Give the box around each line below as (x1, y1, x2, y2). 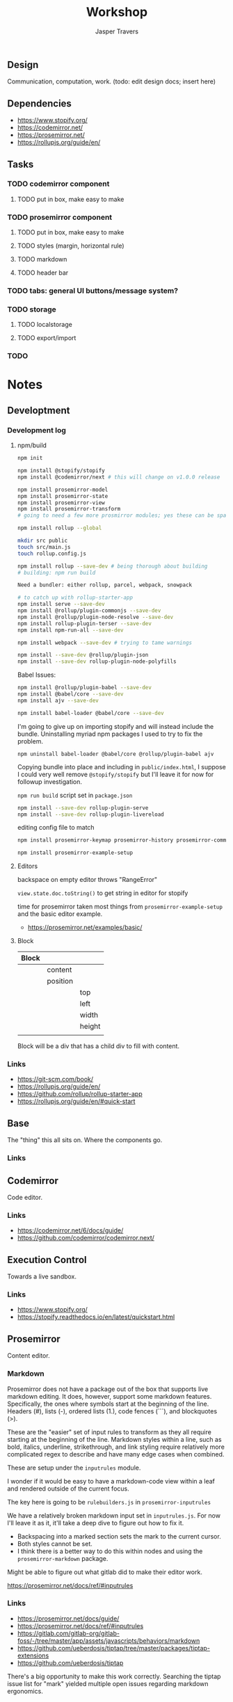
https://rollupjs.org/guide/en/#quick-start (17, 1097, 136, 1106)
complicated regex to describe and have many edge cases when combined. (7, 1450, 225, 1458)
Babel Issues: (17, 671, 56, 679)
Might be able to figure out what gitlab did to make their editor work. (7, 1568, 203, 1576)
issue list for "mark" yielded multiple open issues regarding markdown (7, 1679, 209, 1687)
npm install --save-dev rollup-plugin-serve (17, 804, 149, 811)
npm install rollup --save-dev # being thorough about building (17, 563, 208, 570)
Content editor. (7, 1351, 50, 1360)
